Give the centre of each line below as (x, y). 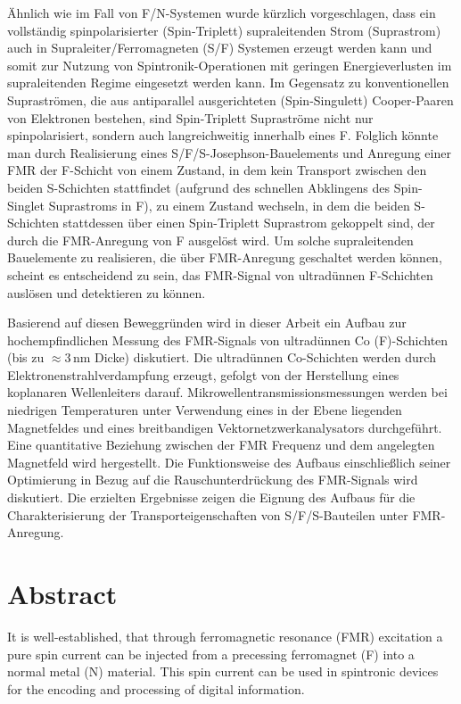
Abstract (62, 593)
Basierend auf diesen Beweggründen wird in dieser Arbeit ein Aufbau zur (207, 323)
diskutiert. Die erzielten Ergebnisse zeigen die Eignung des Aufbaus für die (211, 497)
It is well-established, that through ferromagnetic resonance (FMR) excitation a (225, 636)
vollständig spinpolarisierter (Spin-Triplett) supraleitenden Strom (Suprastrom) (224, 30)
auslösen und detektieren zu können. (107, 292)
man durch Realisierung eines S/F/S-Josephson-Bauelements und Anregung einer (229, 152)
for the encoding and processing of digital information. (156, 688)
